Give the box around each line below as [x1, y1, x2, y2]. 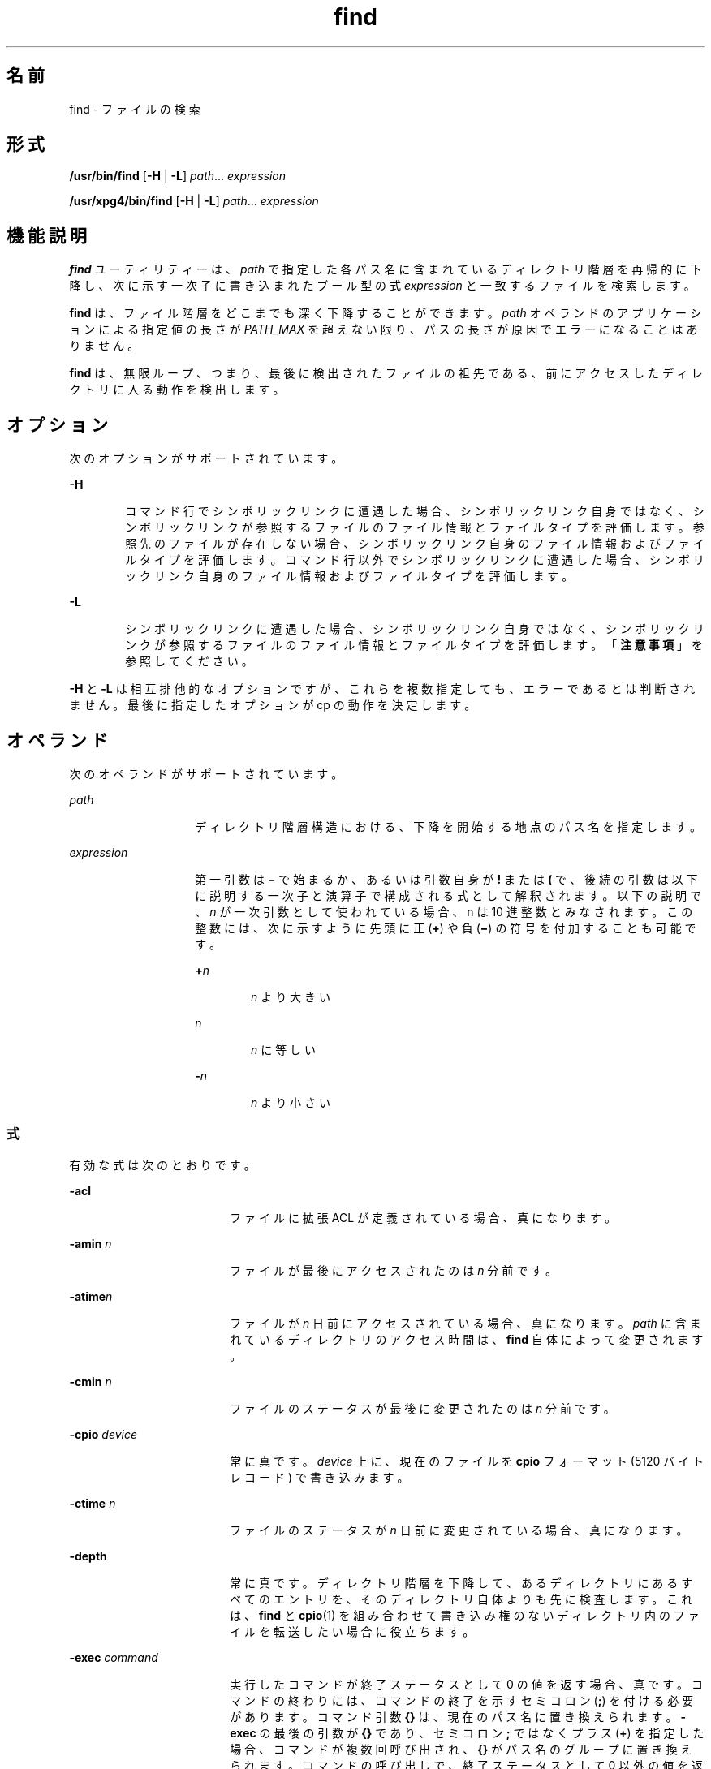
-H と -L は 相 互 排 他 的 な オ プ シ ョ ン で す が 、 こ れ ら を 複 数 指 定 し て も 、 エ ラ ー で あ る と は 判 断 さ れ [69, 682, 696, 696]
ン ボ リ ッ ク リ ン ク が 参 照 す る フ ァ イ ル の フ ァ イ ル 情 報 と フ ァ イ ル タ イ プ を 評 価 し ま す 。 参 [125, 520, 705, 535]
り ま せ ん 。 [69, 338, 140, 353]
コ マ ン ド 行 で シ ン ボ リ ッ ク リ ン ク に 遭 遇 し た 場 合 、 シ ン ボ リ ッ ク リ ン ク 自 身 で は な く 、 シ [125, 504, 705, 519]
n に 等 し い [251, 1042, 317, 1057]
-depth [69, 1548, 107, 1563]
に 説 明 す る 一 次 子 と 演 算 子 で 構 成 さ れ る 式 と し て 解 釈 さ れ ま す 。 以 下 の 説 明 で [195, 888, 702, 902]
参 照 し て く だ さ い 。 [125, 654, 253, 669]
